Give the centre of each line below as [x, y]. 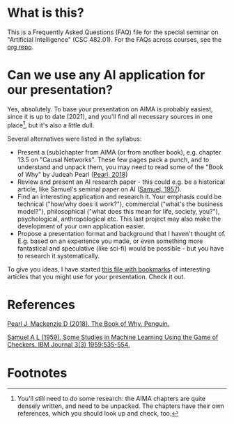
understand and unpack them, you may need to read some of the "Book [120, 167]
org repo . [21, 47]
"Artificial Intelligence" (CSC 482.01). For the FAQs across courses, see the [114, 39]
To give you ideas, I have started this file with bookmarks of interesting [109, 269]
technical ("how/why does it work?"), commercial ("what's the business [120, 204]
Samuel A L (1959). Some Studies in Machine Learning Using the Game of [113, 337]
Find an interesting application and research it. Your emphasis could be [119, 196]
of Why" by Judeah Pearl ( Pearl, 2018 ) [72, 174]
